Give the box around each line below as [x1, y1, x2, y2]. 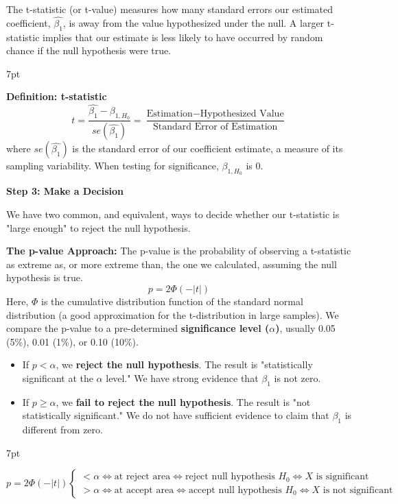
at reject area [114, 472, 171, 482]
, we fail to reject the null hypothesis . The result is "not [56, 394, 311, 409]
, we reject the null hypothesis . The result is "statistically [56, 357, 313, 372]
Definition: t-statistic [6, 89, 107, 104]
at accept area [114, 485, 174, 495]
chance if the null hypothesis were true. [6, 43, 172, 58]
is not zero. [274, 371, 321, 385]
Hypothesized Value [200, 109, 284, 119]
